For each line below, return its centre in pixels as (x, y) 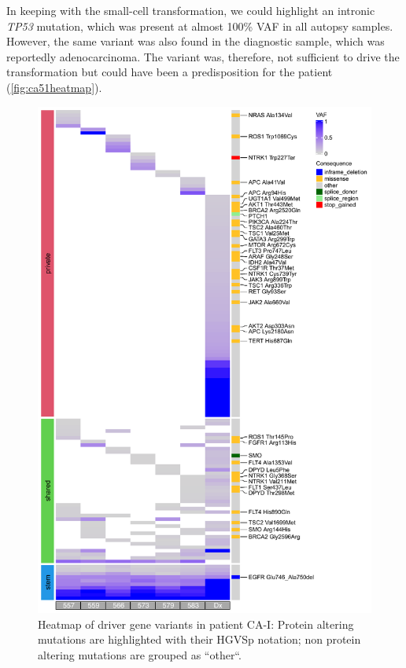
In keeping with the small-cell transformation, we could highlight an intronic (191, 10)
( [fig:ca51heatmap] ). (54, 87)
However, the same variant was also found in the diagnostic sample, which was (196, 41)
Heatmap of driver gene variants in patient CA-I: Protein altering (196, 624)
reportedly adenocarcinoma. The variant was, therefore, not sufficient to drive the (203, 56)
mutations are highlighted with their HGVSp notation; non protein (199, 639)
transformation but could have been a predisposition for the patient (170, 72)
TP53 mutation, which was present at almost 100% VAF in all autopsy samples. (200, 26)
